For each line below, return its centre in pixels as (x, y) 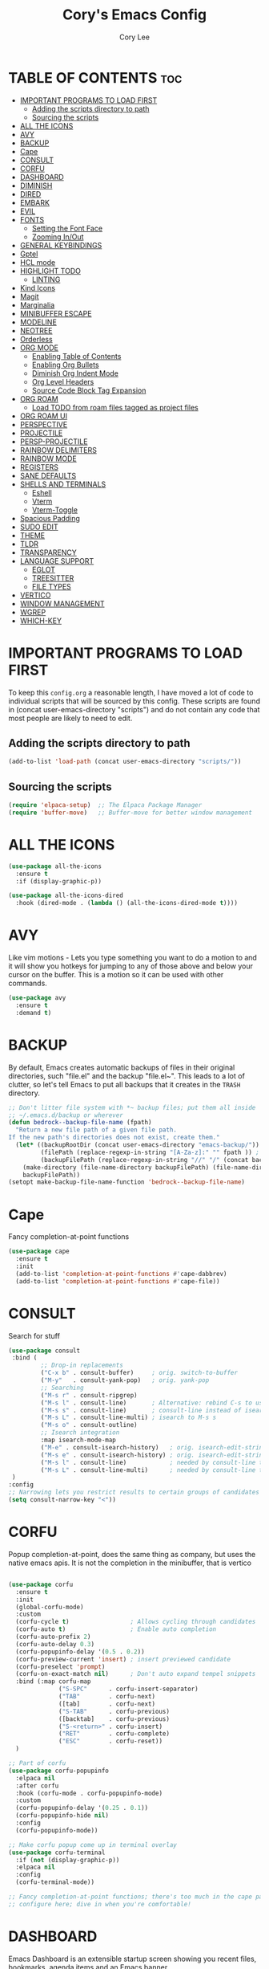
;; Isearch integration (80, 1433)
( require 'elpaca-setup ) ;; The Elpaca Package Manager (105, 805)
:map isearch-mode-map (78, 1440)
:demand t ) (34, 1013)
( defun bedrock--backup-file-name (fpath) (80, 1123)
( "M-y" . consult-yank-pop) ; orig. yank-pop (125, 1380)
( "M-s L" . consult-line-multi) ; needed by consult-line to (153, 1470)
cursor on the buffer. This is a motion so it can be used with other (116, 975)
